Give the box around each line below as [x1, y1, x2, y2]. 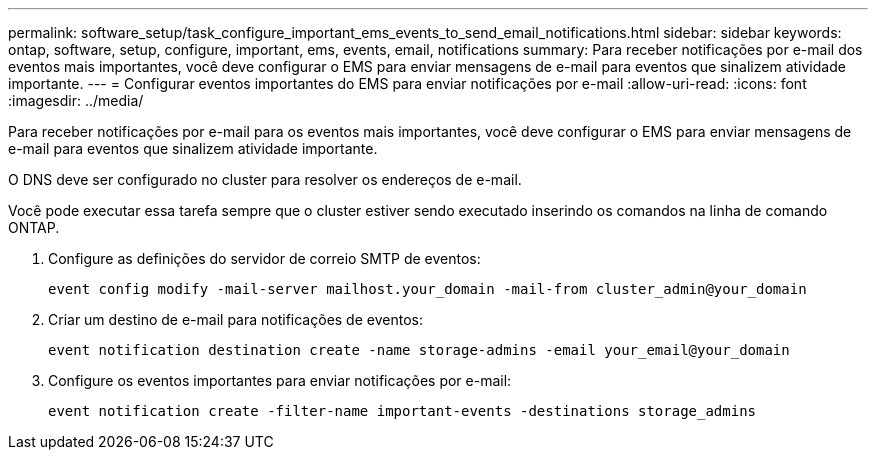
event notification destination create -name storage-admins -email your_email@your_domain [48, 342, 790, 358]
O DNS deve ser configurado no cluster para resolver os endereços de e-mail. [8, 171, 522, 188]
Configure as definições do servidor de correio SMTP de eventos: [48, 250, 481, 267]
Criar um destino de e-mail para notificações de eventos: [48, 311, 423, 328]
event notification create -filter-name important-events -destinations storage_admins [48, 403, 757, 419]
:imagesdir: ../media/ [8, 92, 144, 109]
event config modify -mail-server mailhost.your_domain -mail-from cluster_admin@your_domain [48, 281, 807, 297]
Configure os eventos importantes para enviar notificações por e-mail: [48, 372, 512, 389]
